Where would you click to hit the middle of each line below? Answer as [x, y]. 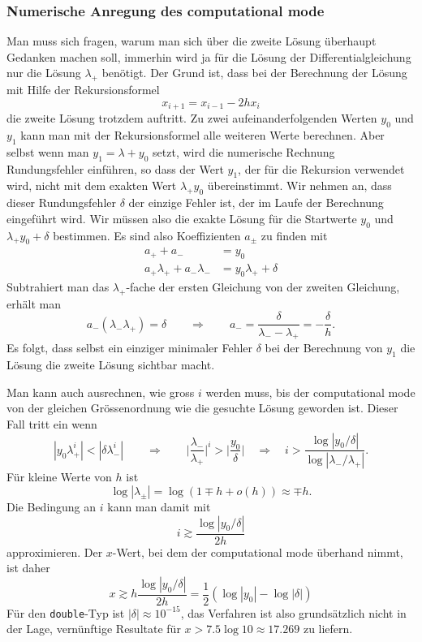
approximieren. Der [55, 552]
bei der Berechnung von [324, 348]
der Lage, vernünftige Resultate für [94, 629]
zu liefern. [328, 629]
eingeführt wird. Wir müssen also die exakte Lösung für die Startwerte [182, 218]
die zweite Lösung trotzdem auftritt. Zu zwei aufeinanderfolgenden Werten [192, 118]
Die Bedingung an [52, 506]
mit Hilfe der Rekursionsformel [83, 90]
